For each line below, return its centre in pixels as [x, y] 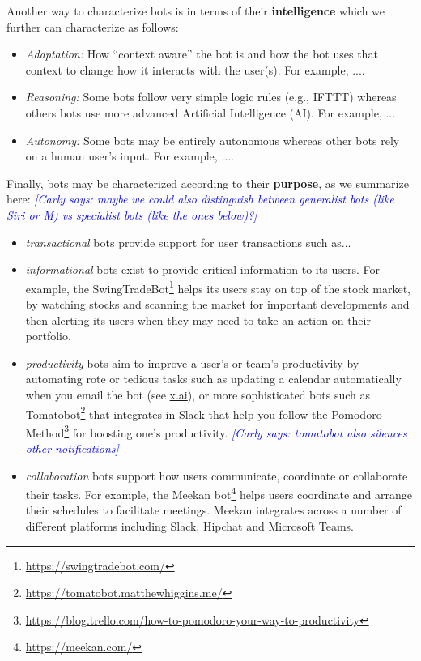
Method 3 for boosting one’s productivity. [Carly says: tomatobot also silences [216, 431]
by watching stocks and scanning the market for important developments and [217, 303]
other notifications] [72, 448]
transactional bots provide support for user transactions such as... [188, 242]
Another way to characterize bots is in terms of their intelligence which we [196, 11]
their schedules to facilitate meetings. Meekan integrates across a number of [213, 510]
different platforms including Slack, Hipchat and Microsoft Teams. [190, 526]
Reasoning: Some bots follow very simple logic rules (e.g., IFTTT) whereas [211, 97]
